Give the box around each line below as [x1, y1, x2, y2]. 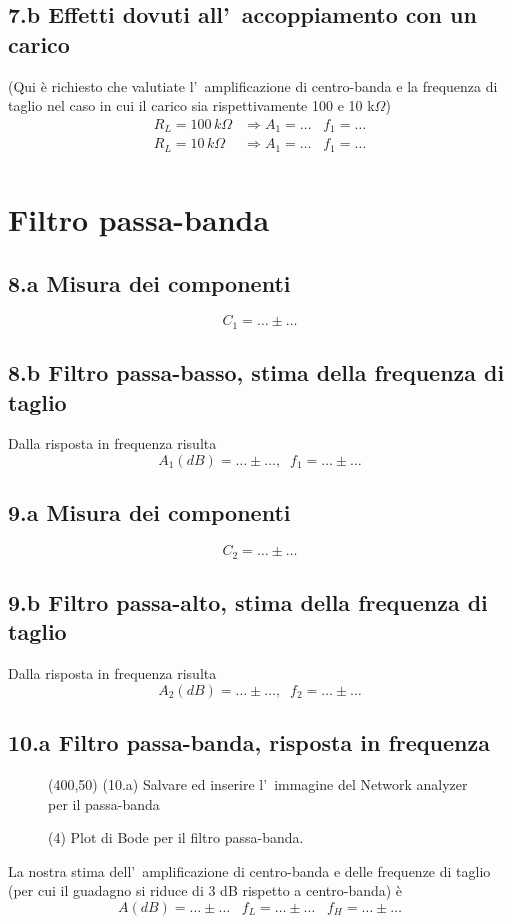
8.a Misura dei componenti [8, 267, 291, 298]
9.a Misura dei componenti [8, 497, 291, 528]
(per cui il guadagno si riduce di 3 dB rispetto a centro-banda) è [8, 880, 403, 901]
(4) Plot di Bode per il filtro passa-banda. [48, 827, 304, 848]
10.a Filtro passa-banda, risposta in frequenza [8, 727, 490, 758]
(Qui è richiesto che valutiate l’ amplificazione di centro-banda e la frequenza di [8, 75, 498, 96]
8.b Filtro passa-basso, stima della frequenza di [8, 357, 505, 388]
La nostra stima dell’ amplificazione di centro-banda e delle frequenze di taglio [8, 860, 491, 881]
